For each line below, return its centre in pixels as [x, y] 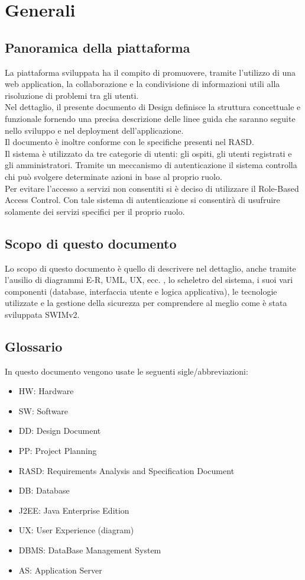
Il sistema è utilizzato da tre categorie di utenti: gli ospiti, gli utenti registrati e [148, 153]
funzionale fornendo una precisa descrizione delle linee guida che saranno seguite [150, 118]
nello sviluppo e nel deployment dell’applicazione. [94, 130]
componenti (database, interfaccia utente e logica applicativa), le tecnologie [141, 291]
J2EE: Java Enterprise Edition [74, 510]
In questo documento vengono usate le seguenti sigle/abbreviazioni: [126, 371]
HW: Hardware [46, 391]
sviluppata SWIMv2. [42, 314]
